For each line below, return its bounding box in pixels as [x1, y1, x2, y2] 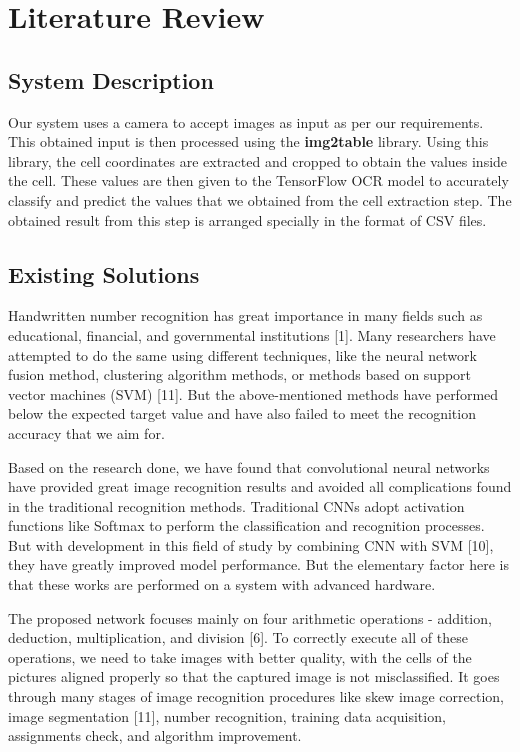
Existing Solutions [8, 258, 200, 289]
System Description [8, 64, 214, 95]
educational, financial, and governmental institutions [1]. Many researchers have [8, 324, 496, 345]
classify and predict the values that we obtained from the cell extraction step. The [8, 189, 512, 210]
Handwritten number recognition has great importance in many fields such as [8, 305, 483, 326]
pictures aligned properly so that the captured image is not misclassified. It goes [8, 666, 500, 687]
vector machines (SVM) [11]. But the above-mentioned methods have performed [8, 383, 499, 404]
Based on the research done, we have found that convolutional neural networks [8, 456, 490, 477]
